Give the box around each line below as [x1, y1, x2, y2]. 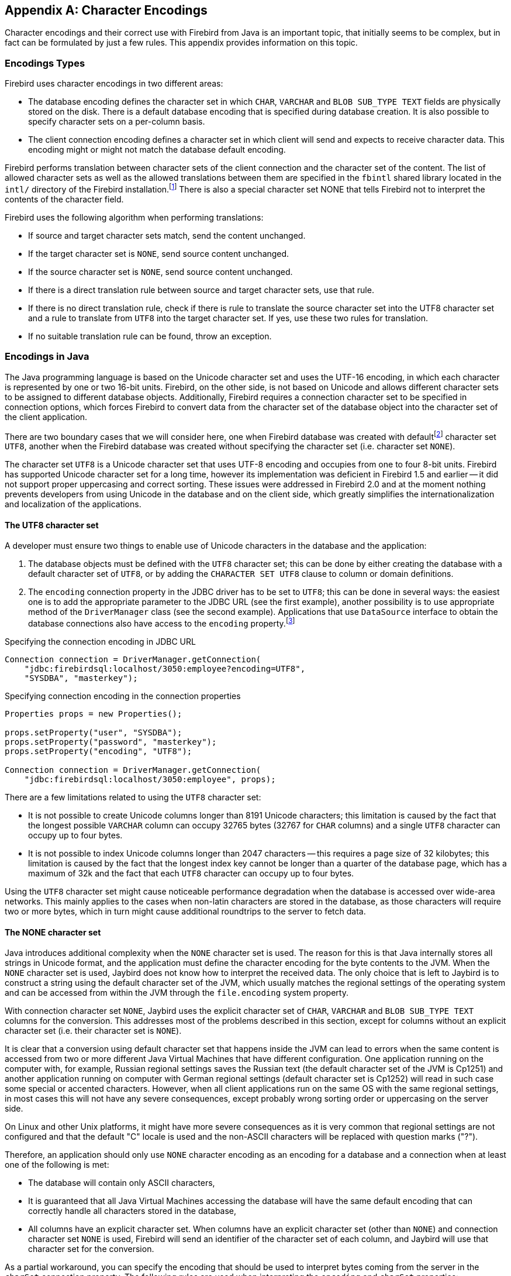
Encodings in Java [5, 350, 89, 363]
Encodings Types [5, 57, 85, 69]
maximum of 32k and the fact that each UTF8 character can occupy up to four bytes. [28, 868, 354, 879]
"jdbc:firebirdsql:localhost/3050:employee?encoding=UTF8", [24, 664, 306, 674]
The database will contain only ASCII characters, [28, 1178, 215, 1188]
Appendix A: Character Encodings [5, 3, 208, 18]
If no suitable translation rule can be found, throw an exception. [28, 331, 272, 341]
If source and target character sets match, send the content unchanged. [28, 230, 306, 240]
